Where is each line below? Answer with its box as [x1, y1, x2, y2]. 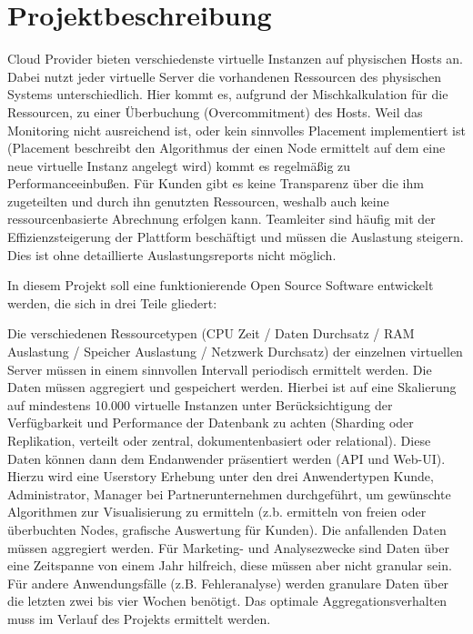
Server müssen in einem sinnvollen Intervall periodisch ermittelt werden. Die [7, 359, 432, 378]
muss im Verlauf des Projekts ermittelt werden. [7, 609, 271, 628]
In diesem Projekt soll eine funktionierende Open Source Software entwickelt [7, 276, 434, 295]
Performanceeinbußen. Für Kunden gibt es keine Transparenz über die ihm [7, 174, 424, 193]
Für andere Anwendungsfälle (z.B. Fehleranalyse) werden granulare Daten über [7, 573, 449, 592]
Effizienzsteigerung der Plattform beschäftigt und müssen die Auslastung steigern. [7, 227, 464, 247]
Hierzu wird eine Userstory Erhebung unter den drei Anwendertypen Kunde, [7, 467, 434, 486]
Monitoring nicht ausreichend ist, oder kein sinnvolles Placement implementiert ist [7, 120, 466, 139]
